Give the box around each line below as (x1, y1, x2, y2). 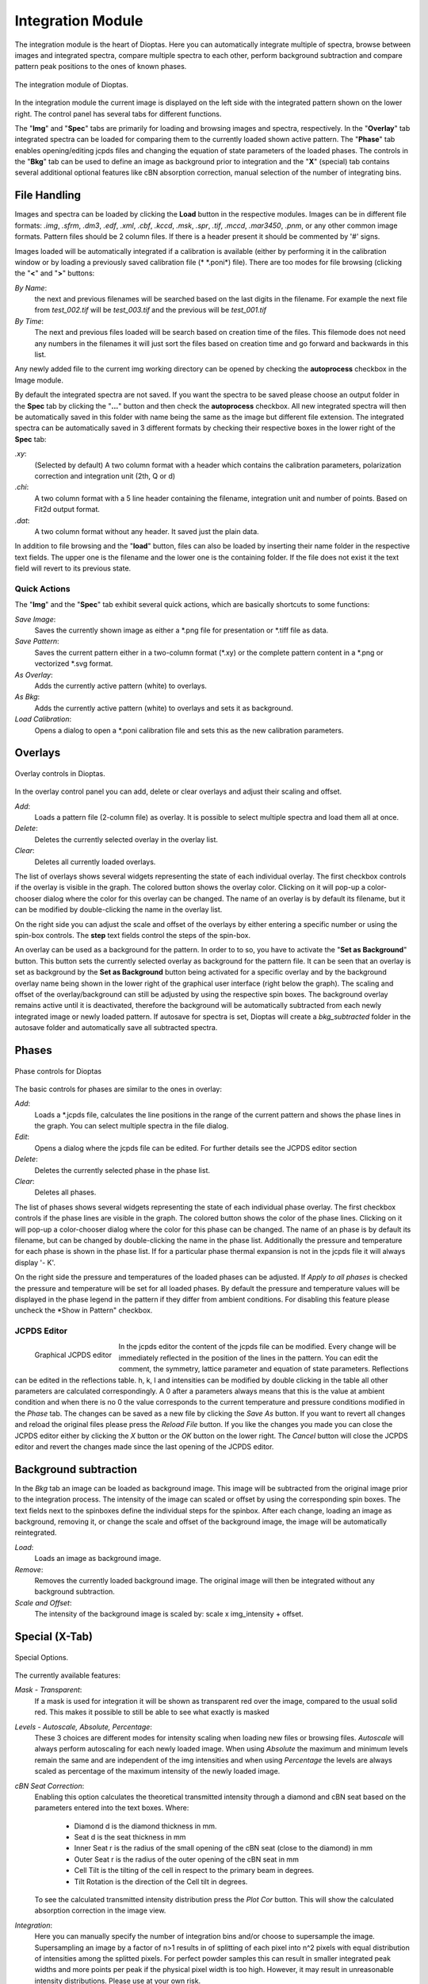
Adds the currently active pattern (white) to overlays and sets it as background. (34, 703, 293, 713)
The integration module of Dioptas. (14, 79, 128, 89)
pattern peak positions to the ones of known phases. (14, 62, 187, 71)
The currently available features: (14, 1671, 120, 1680)
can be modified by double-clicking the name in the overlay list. (14, 905, 223, 914)
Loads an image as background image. (34, 1554, 162, 1563)
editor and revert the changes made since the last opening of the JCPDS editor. (14, 1442, 274, 1451)
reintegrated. (14, 1528, 57, 1537)
